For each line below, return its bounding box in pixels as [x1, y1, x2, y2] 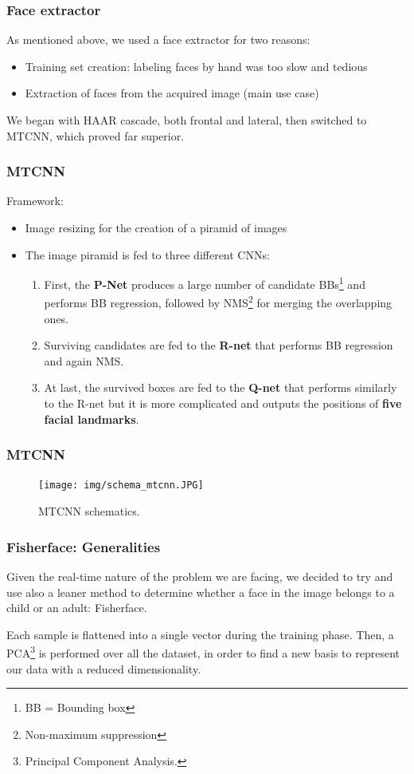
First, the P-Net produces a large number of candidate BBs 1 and [44, 274, 365, 292]
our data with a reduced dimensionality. [6, 660, 201, 677]
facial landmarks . [44, 410, 139, 427]
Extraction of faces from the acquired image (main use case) [25, 85, 319, 101]
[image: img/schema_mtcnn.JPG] [38, 480, 204, 492]
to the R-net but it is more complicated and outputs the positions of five [44, 395, 402, 412]
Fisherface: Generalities [6, 536, 161, 556]
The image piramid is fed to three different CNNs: [25, 246, 270, 263]
